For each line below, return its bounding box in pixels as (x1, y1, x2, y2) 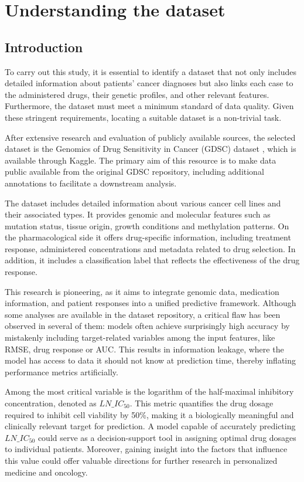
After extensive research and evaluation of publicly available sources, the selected (5, 131, 296, 143)
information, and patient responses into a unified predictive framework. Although (5, 297, 296, 309)
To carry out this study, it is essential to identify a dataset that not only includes (5, 65, 297, 77)
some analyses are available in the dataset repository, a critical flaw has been (5, 308, 281, 320)
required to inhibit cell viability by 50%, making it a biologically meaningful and (5, 408, 294, 420)
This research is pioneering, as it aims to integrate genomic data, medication (5, 285, 279, 297)
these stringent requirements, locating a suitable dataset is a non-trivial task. (5, 111, 282, 123)
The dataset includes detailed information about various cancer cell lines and (5, 196, 281, 209)
